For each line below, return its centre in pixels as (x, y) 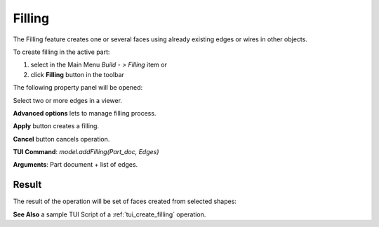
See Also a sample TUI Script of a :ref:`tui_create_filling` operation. (109, 214)
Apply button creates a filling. (56, 126)
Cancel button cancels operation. (61, 139)
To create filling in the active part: (61, 52)
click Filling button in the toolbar (77, 74)
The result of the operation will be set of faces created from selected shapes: (125, 201)
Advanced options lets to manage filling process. (85, 113)
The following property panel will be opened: (78, 88)
